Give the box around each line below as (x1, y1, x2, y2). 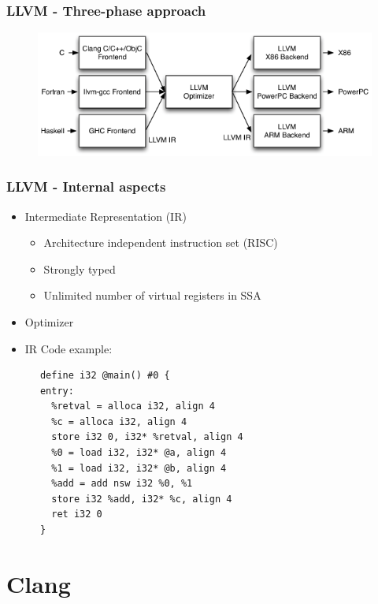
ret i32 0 (51, 509, 102, 520)
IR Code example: (24, 340, 113, 356)
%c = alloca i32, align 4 (51, 416, 187, 427)
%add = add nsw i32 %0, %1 (51, 478, 193, 490)
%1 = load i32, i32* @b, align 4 (51, 462, 227, 474)
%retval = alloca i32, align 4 (51, 401, 215, 412)
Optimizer (24, 313, 74, 330)
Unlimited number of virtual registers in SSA (43, 287, 261, 304)
